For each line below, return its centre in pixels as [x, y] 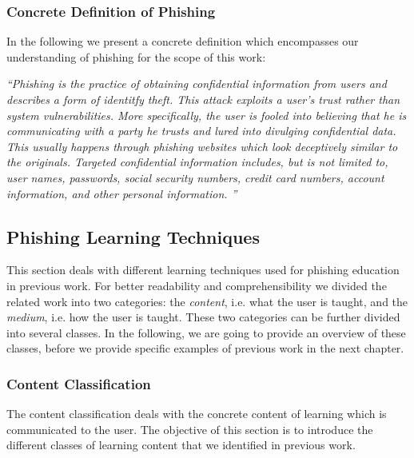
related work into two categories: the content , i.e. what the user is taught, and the [207, 301]
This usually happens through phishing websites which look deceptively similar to [202, 146]
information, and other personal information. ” [122, 193]
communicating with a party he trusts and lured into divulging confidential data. [201, 131]
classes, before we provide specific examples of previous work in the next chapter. [205, 348]
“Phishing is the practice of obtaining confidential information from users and [197, 84]
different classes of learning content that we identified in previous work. [181, 445]
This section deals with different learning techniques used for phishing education [203, 270]
